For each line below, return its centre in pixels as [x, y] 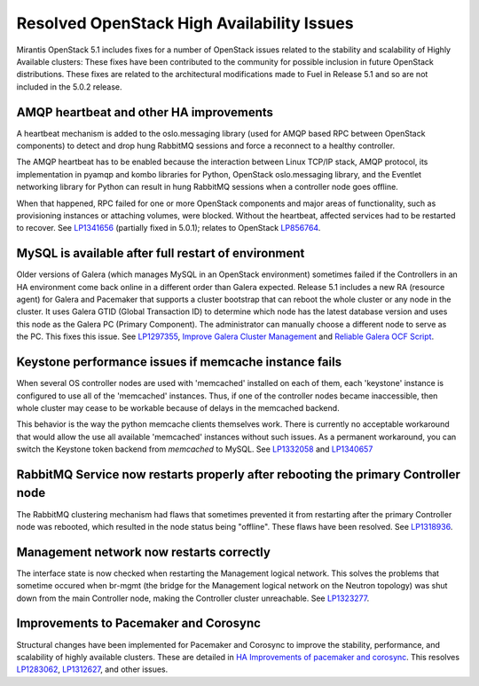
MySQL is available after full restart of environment [161, 253]
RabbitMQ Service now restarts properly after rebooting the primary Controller [238, 474]
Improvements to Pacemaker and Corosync [139, 623]
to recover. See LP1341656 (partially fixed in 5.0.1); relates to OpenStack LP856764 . [169, 228]
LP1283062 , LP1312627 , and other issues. [92, 669]
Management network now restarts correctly [143, 552]
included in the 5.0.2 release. [70, 87]
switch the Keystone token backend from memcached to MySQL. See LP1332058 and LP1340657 [195, 449]
